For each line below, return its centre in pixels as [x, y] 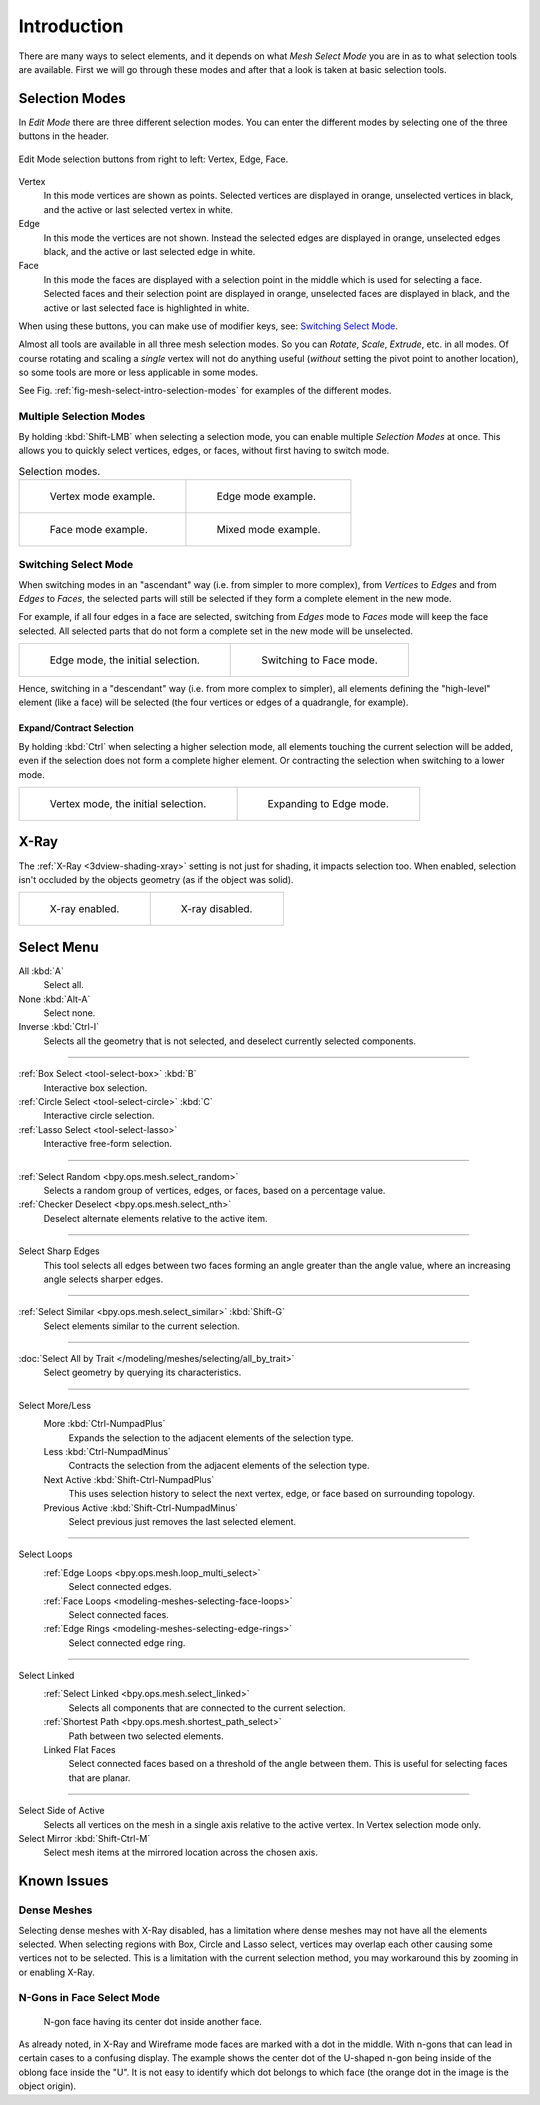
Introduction [71, 26]
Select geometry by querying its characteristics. [142, 1372]
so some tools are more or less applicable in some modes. [138, 372]
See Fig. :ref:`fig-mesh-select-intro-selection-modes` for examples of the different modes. [205, 391]
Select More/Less [55, 1405]
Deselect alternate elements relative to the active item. [155, 1218]
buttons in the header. [64, 136]
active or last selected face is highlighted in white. [146, 307]
